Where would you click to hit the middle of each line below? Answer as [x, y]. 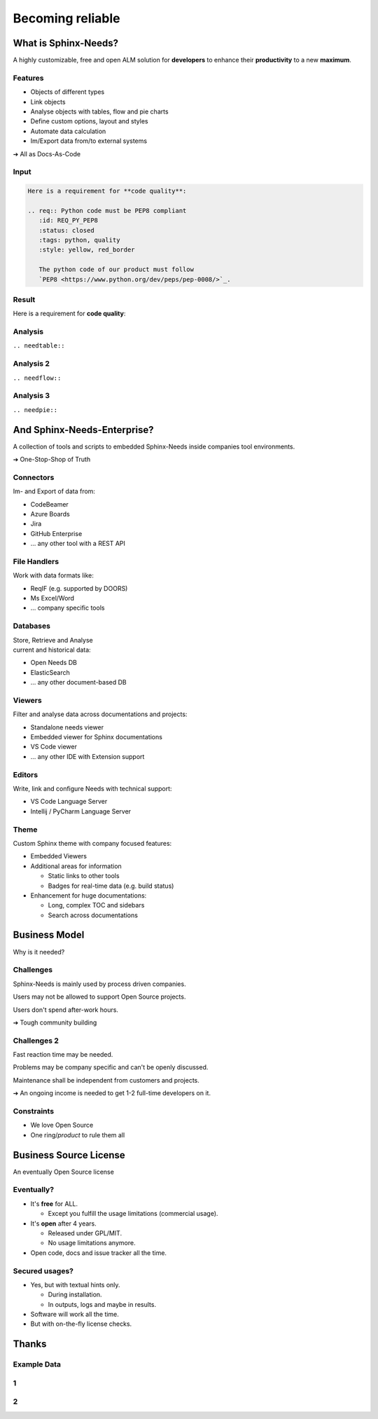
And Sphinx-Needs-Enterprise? [83, 430]
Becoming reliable [66, 18]
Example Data [37, 1364]
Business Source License [69, 1155]
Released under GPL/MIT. [85, 1233]
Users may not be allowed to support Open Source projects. [99, 997]
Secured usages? [43, 1270]
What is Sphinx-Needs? [66, 43]
